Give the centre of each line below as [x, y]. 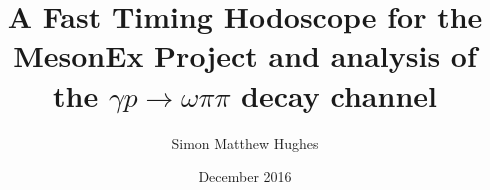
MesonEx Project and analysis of [245, 55]
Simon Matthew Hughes [245, 142]
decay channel [339, 94]
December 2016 [245, 176]
